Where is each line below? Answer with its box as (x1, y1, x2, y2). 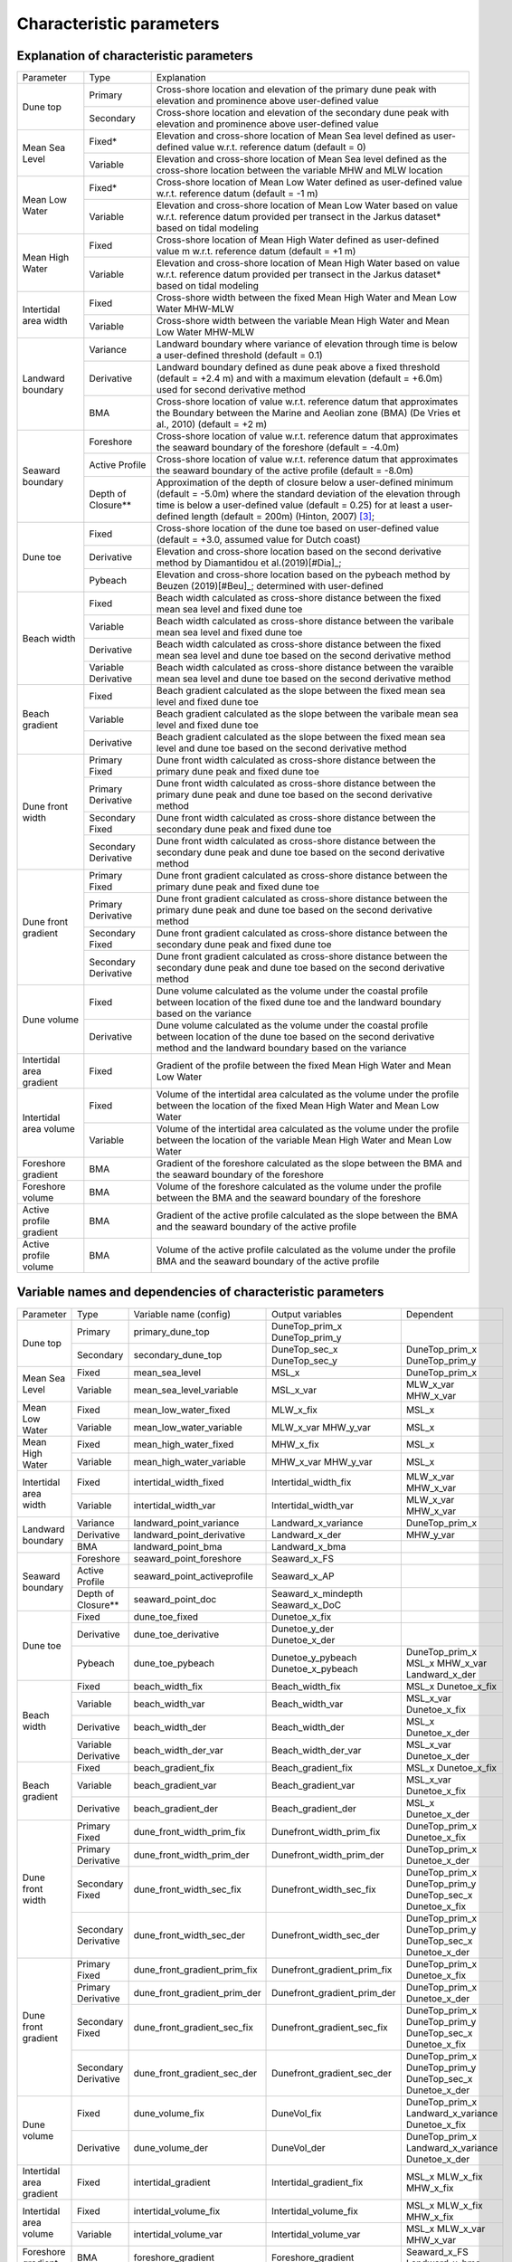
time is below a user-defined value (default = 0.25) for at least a (156, 499, 429, 511)
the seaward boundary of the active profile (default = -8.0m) (156, 464, 413, 477)
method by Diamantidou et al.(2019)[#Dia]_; (156, 556, 342, 569)
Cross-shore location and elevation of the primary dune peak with (156, 83, 437, 96)
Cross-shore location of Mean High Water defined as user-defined (156, 233, 440, 246)
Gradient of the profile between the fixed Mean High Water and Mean (156, 1060, 451, 1072)
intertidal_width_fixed (133, 1476, 224, 1488)
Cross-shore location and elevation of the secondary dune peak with (156, 107, 450, 119)
